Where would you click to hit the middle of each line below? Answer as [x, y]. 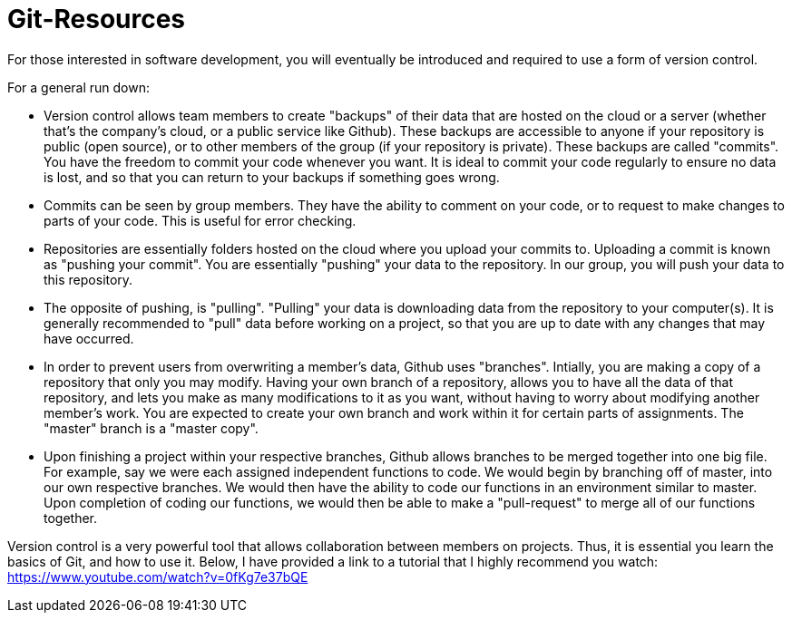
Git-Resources [97, 19]
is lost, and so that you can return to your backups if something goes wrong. [272, 177]
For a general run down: [78, 87]
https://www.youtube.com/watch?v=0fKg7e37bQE [158, 576]
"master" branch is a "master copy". [151, 428]
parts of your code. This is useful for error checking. [200, 220]
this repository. [88, 279]
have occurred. [89, 338]
